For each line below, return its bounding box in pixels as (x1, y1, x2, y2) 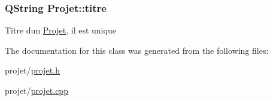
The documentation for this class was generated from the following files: (5, 44, 269, 56)
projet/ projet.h (5, 64, 60, 76)
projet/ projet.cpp (5, 84, 68, 96)
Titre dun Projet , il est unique (5, 24, 116, 36)
